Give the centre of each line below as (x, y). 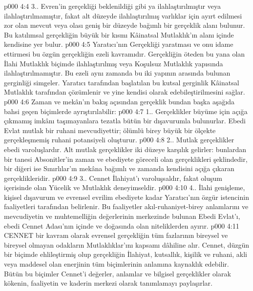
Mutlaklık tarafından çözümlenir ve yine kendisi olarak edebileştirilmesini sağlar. (125, 92)
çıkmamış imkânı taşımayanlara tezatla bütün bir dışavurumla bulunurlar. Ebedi (125, 121)
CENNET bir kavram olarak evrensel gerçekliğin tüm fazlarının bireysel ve (116, 235)
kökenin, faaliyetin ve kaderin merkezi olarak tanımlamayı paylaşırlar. (108, 283)
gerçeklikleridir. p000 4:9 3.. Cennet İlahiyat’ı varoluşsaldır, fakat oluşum (113, 178)
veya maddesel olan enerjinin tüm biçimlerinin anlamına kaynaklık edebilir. (116, 264)
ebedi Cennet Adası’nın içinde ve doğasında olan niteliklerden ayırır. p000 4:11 (122, 225)
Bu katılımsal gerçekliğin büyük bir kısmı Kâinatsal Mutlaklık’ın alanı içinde (119, 34)
